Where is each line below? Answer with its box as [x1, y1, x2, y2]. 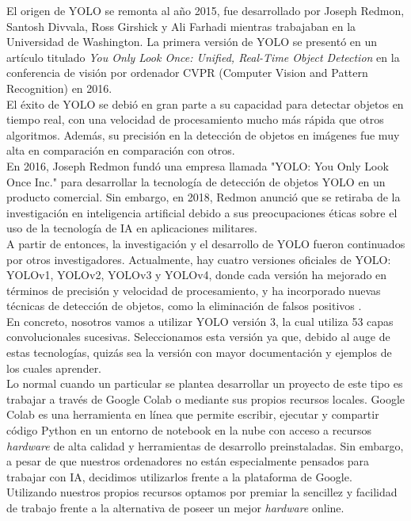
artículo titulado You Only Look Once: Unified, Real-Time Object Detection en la [6, 48, 400, 65]
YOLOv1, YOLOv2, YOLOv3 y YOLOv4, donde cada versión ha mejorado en [6, 266, 387, 283]
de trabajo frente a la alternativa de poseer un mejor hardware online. [6, 500, 344, 515]
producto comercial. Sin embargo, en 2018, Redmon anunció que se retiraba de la [6, 189, 401, 205]
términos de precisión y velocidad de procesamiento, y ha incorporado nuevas [6, 282, 381, 298]
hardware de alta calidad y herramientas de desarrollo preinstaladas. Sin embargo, [6, 437, 404, 454]
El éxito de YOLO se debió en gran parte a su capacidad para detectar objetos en [6, 95, 404, 112]
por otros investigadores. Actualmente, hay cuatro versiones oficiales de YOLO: [6, 251, 391, 267]
